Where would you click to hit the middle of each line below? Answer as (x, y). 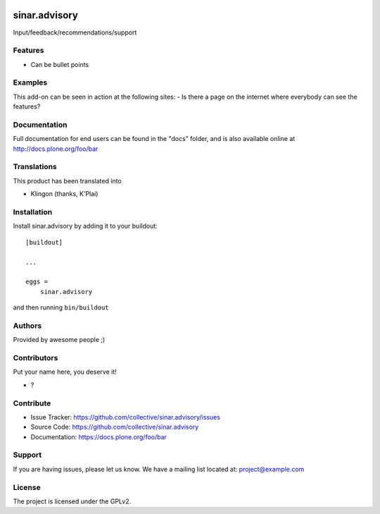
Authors (27, 326)
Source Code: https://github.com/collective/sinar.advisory (115, 427)
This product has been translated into (68, 180)
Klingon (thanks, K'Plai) (64, 194)
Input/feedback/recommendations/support (75, 32)
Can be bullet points (60, 64)
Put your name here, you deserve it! (65, 372)
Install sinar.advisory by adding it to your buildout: (85, 226)
